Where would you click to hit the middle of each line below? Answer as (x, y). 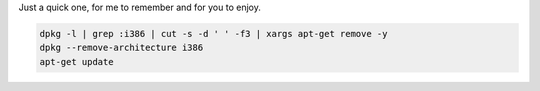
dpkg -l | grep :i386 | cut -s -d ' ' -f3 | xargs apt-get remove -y (213, 33)
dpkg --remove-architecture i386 (121, 48)
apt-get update (76, 61)
